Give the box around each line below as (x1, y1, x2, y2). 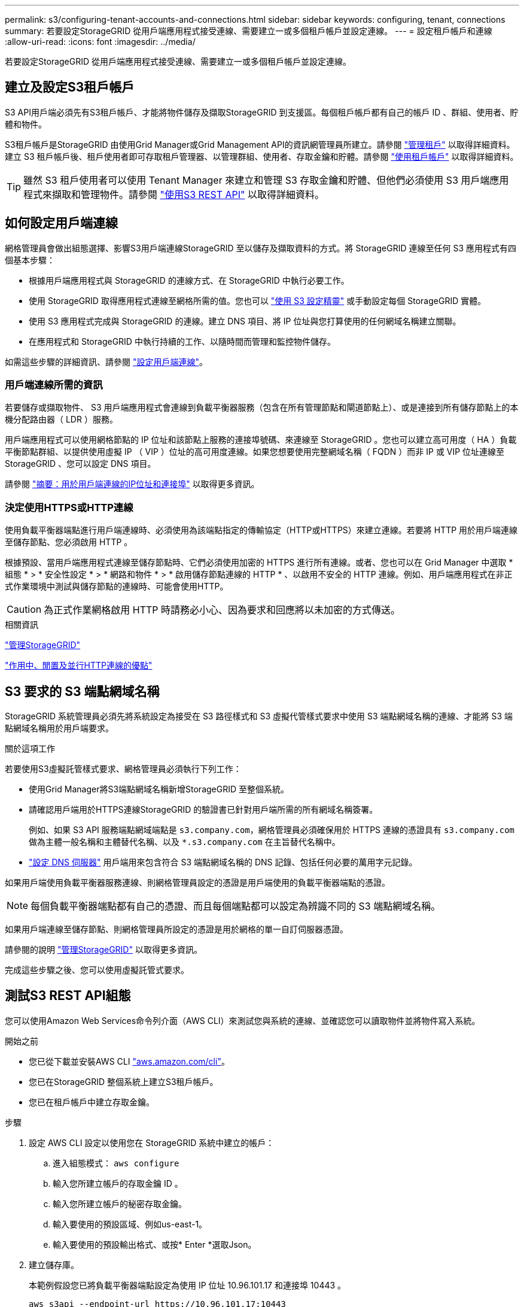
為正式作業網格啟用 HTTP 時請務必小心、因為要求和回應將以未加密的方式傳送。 (44, 604, 401, 616)
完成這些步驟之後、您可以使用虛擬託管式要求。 (5, 965, 189, 975)
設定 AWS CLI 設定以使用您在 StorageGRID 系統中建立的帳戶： (29, 1137, 275, 1148)
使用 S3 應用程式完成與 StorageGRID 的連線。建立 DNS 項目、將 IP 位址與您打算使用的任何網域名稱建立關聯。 (29, 315, 461, 326)
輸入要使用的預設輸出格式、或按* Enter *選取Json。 (53, 1239, 257, 1250)
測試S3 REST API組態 (5, 988, 131, 1004)
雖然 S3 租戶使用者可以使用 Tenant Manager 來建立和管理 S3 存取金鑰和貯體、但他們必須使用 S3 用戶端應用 (23, 174, 509, 186)
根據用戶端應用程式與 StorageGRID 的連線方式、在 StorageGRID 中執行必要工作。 (29, 275, 349, 285)
